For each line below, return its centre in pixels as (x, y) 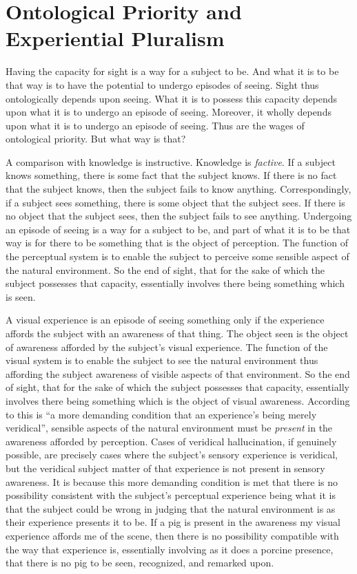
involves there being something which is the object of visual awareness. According (178, 400)
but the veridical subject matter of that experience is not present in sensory (165, 468)
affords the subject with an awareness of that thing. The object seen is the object (177, 333)
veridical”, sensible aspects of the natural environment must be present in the (169, 428)
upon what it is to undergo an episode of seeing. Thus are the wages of (155, 125)
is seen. (21, 296)
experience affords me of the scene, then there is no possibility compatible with (172, 535)
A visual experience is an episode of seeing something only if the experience (165, 320)
